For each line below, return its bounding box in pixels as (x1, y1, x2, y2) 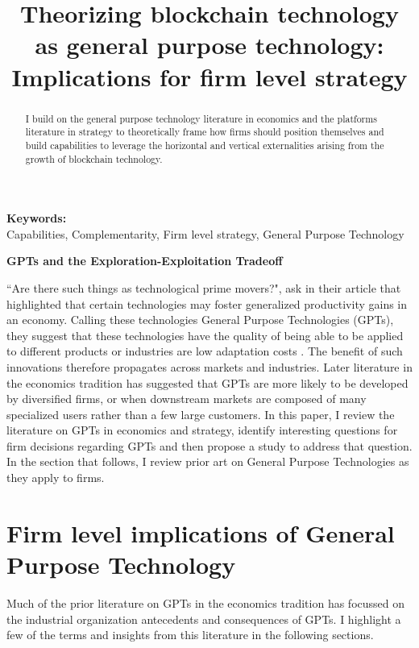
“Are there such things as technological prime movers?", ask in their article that (6, 279, 401, 296)
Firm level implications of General (6, 516, 395, 549)
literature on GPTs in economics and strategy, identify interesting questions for (6, 422, 398, 438)
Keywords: (6, 210, 67, 226)
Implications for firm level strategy (11, 60, 408, 93)
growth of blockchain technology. (25, 152, 163, 165)
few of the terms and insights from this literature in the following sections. (6, 626, 374, 643)
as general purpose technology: (35, 28, 384, 61)
